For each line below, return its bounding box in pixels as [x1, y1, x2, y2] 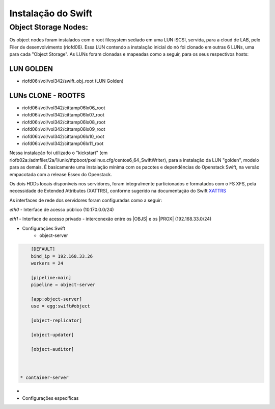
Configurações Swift [22, 225, 66, 231]
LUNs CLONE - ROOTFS [9, 91, 86, 100]
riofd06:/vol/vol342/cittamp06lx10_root [22, 133, 104, 139]
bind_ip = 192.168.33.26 [31, 253, 93, 259]
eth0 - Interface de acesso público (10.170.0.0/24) [9, 207, 114, 213]
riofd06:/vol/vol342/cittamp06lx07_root [22, 112, 104, 118]
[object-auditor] [31, 346, 74, 352]
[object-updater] [31, 332, 74, 338]
